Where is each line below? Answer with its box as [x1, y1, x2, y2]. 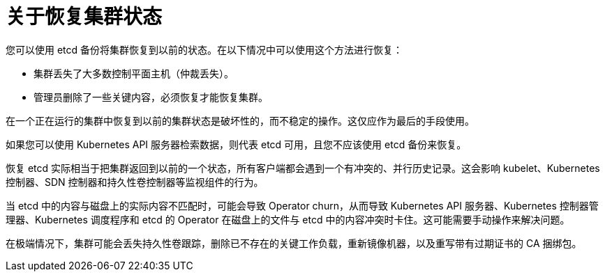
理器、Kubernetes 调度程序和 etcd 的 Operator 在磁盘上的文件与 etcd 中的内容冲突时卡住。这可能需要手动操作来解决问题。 [6, 213, 570, 225]
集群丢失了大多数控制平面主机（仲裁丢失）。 [33, 67, 234, 79]
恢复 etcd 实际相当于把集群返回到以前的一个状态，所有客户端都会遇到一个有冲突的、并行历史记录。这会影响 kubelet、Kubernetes [6, 161, 600, 174]
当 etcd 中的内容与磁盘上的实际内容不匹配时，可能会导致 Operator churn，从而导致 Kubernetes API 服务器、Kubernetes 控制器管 [6, 199, 599, 212]
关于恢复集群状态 [6, 5, 163, 29]
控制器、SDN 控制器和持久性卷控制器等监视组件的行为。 [6, 175, 264, 188]
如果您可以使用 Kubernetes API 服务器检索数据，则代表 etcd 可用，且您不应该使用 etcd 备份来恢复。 [6, 138, 467, 150]
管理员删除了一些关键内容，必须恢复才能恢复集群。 [33, 90, 268, 103]
